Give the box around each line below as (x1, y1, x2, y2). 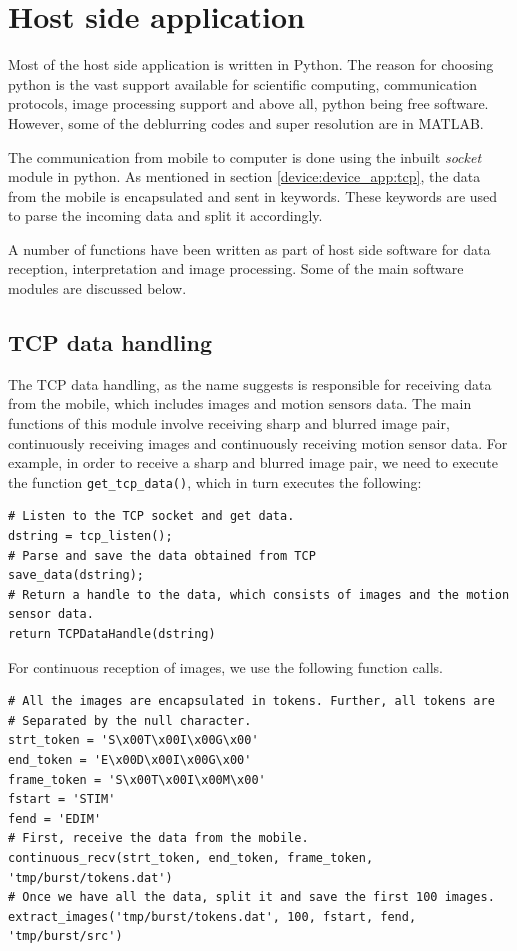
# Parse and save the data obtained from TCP (8, 548, 316, 563)
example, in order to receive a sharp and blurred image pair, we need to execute (8, 452, 498, 473)
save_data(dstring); (8, 568, 145, 583)
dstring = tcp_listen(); (8, 529, 173, 544)
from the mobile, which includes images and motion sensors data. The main (8, 393, 472, 414)
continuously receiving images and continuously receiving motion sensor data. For (8, 432, 508, 453)
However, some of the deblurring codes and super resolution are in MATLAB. (8, 112, 484, 133)
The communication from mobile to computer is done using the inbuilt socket (8, 146, 482, 167)
